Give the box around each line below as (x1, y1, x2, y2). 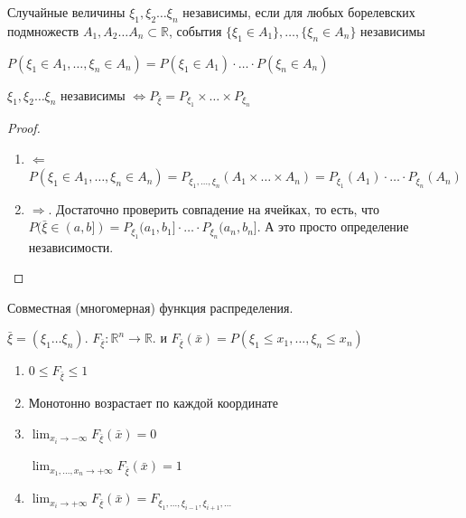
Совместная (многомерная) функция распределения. (7, 297, 294, 316)
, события (168, 21, 222, 40)
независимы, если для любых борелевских (182, 3, 415, 21)
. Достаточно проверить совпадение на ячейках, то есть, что (48, 199, 380, 218)
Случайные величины (7, 3, 126, 21)
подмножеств (7, 21, 79, 40)
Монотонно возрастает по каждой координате (28, 393, 278, 412)
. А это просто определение (256, 217, 409, 236)
